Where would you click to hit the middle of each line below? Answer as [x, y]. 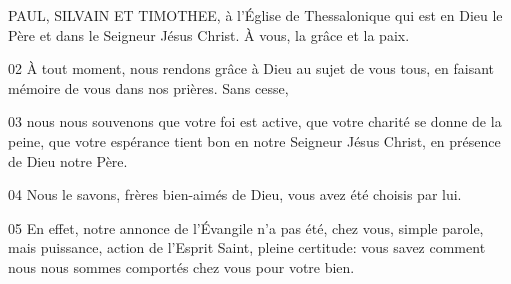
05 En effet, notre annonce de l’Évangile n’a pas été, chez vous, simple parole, [246, 227]
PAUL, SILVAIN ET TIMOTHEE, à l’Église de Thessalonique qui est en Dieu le [255, 15]
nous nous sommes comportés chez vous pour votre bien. [181, 266]
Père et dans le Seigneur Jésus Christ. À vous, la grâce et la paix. [209, 34]
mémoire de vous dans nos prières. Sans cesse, [148, 87]
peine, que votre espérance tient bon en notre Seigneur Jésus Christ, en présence [254, 140]
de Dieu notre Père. [68, 160]
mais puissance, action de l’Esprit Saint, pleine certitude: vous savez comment [247, 247]
